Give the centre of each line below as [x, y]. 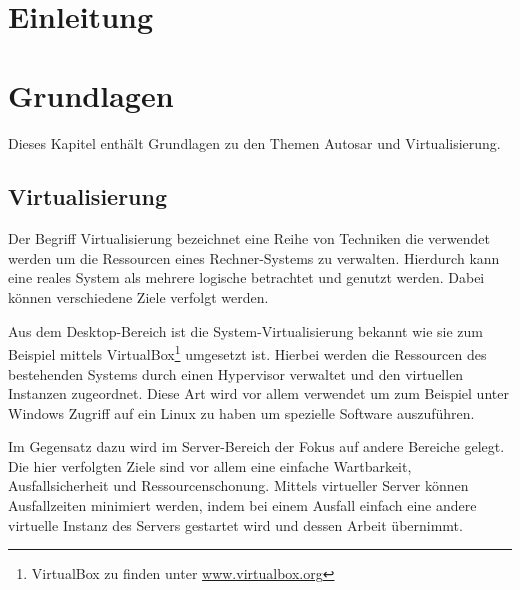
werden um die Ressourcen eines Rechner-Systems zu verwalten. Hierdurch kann [254, 257]
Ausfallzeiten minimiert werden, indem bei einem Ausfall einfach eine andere [242, 505]
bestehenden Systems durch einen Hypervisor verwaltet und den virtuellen [236, 373]
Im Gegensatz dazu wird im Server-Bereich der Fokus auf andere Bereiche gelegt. [256, 446]
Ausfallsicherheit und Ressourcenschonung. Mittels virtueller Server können [238, 485]
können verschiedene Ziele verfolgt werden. [138, 297]
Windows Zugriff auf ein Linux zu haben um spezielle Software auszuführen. [241, 412]
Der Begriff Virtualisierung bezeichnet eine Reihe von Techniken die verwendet [249, 238]
